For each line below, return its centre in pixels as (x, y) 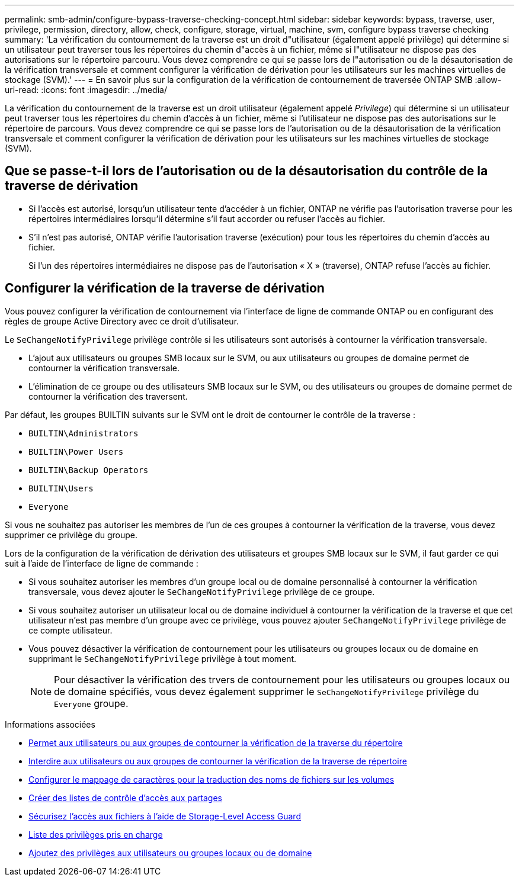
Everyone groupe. (91, 703)
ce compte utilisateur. (71, 630)
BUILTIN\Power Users (76, 451)
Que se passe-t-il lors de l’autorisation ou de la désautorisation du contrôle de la (246, 171)
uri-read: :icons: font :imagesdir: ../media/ (86, 90)
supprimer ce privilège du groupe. (71, 535)
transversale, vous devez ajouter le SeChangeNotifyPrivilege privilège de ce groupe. (202, 591)
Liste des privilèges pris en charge (96, 834)
